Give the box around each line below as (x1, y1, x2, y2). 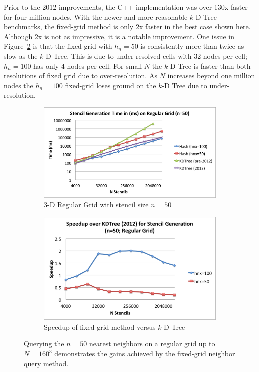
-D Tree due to (162, 80, 207, 90)
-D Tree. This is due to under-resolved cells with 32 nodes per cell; (43, 50, 247, 61)
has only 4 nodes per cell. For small (33, 60, 142, 71)
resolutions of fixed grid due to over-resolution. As (4, 70, 157, 81)
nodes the (4, 80, 33, 90)
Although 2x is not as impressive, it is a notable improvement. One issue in (4, 31, 235, 41)
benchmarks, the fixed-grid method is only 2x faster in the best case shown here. (4, 21, 251, 32)
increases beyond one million (167, 70, 255, 81)
